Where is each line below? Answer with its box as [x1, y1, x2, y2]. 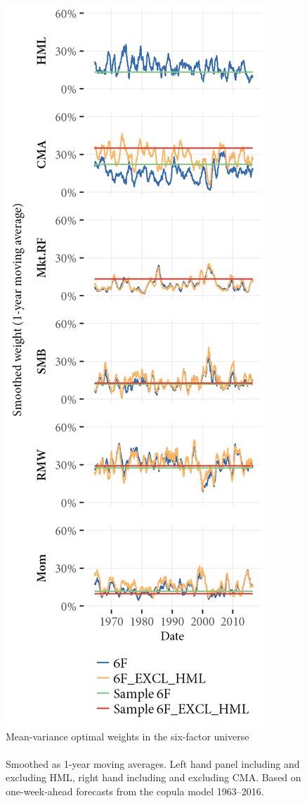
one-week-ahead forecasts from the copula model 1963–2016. [6, 783, 264, 798]
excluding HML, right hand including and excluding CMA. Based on [6, 770, 301, 785]
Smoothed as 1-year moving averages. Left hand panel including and [6, 756, 300, 771]
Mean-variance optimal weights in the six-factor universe [6, 728, 249, 743]
